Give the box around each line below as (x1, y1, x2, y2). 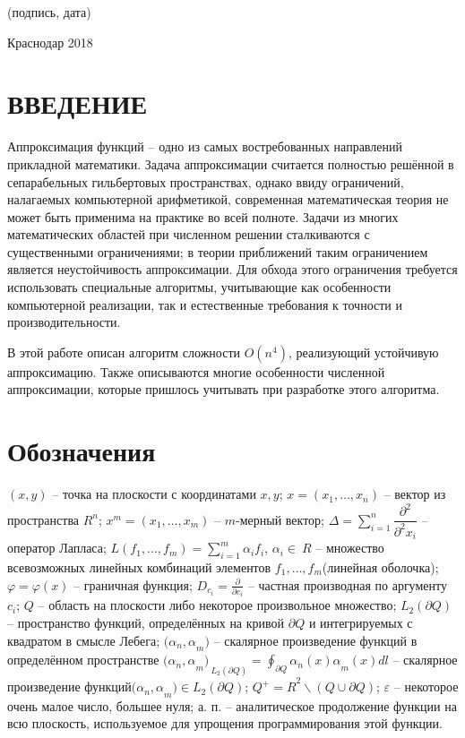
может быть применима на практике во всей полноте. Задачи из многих (7, 207, 399, 226)
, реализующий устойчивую (288, 342, 439, 361)
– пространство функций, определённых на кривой (7, 614, 285, 632)
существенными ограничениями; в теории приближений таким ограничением (7, 242, 428, 261)
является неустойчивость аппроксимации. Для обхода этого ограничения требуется (7, 260, 458, 279)
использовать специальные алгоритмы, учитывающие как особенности (7, 278, 392, 296)
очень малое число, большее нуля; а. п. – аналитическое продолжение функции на (7, 696, 457, 715)
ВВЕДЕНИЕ (7, 85, 148, 122)
